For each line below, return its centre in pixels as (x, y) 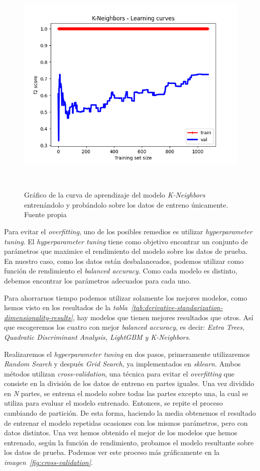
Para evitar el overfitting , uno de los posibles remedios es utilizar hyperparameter (128, 231)
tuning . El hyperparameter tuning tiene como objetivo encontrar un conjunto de (126, 241)
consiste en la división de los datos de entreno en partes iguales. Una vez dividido (129, 383)
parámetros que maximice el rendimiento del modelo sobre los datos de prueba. (126, 251)
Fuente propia (45, 214)
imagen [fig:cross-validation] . (48, 462)
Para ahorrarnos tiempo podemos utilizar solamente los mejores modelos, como (126, 297)
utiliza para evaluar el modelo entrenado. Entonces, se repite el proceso (113, 403)
